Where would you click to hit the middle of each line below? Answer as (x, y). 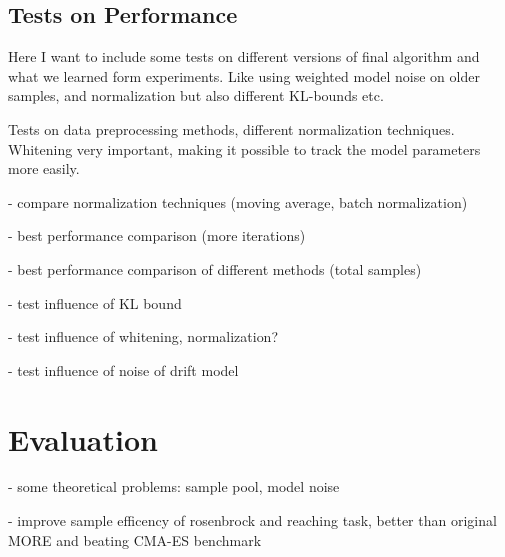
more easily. (44, 168)
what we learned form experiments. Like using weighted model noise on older (244, 75)
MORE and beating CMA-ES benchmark (135, 539)
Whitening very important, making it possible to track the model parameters (244, 148)
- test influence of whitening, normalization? (143, 336)
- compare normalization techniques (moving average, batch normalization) (238, 201)
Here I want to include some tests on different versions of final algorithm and (244, 56)
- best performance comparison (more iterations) (157, 235)
